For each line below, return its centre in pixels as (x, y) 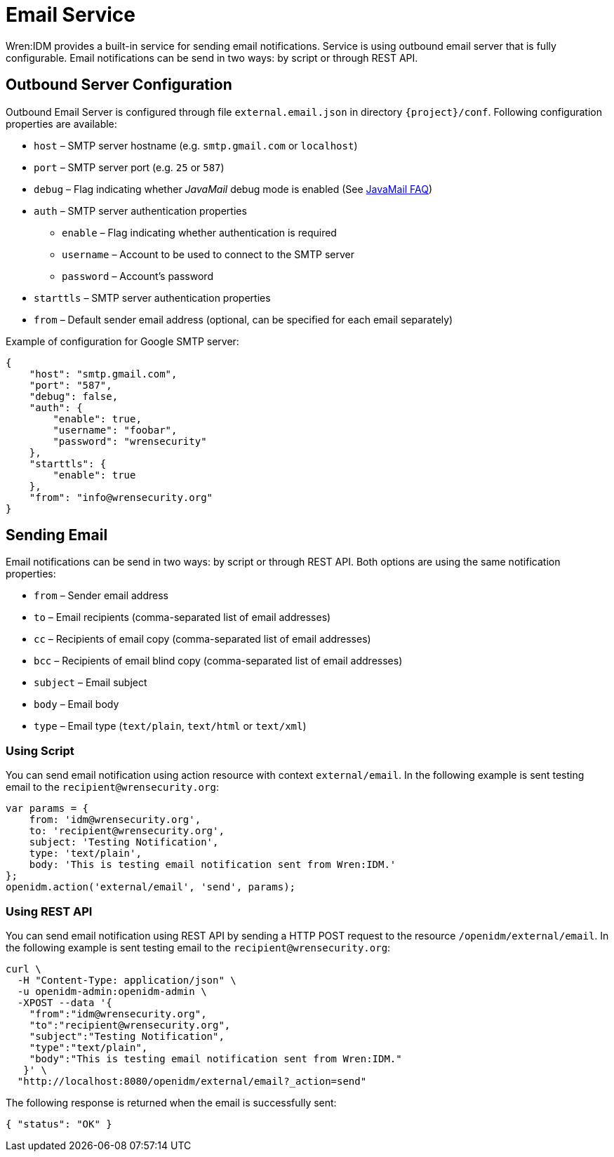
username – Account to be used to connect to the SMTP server (208, 254)
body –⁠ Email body (76, 704)
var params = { (47, 809)
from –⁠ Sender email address (101, 596)
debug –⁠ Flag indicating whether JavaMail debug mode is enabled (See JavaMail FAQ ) (233, 189)
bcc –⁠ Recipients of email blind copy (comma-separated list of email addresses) (218, 661)
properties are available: (61, 123)
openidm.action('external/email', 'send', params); (151, 887)
